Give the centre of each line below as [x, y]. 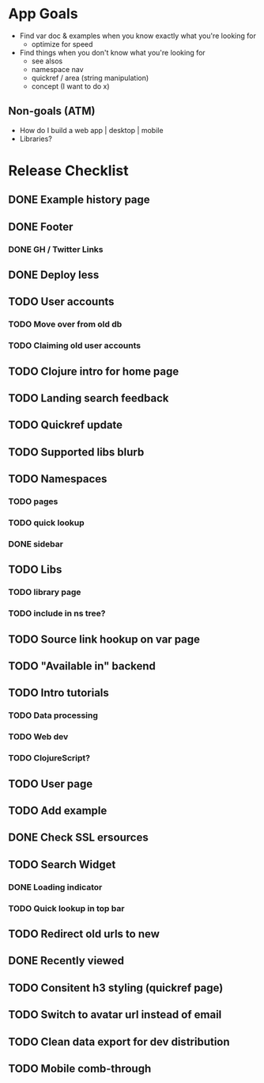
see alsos [47, 61]
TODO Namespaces [58, 479]
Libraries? [36, 139]
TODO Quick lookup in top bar [66, 908]
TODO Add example [58, 810]
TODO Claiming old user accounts [75, 345]
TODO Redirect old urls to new [84, 934]
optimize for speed [62, 44]
